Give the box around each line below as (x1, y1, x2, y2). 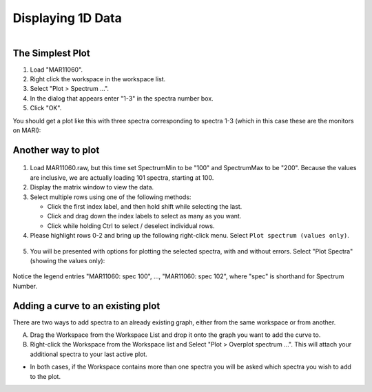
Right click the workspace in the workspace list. (30, 75, 166, 83)
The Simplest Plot (12, 47, 90, 59)
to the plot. (30, 372, 61, 380)
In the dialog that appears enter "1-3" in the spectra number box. (30, 94, 214, 103)
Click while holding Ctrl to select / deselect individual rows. (47, 221, 215, 230)
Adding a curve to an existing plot (12, 300, 161, 311)
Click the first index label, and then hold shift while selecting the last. (47, 202, 242, 210)
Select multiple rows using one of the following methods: (30, 193, 192, 201)
